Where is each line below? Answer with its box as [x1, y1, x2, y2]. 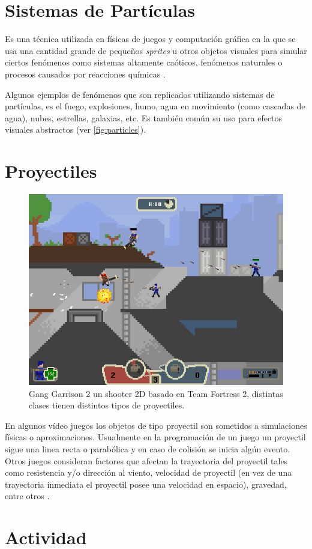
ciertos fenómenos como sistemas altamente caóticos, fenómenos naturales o [5, 56, 283, 68]
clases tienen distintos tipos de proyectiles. [29, 399, 185, 411]
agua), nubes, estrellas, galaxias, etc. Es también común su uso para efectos [5, 111, 283, 124]
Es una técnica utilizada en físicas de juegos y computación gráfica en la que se [5, 32, 296, 45]
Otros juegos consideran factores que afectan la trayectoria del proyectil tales [5, 454, 288, 467]
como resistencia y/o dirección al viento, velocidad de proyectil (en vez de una [5, 466, 292, 479]
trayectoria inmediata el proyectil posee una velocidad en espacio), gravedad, [5, 478, 287, 490]
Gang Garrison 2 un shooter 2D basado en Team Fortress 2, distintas [29, 387, 283, 399]
